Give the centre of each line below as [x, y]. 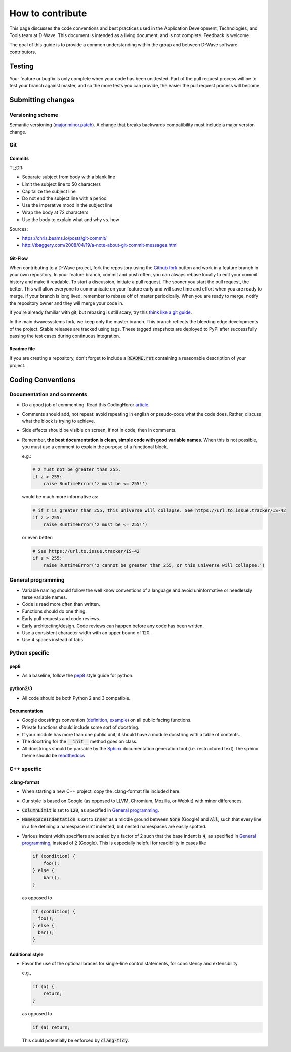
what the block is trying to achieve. [58, 421]
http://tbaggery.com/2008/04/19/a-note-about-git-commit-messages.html [100, 245]
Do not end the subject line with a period [64, 198]
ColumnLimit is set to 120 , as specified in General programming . [91, 810]
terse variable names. [45, 597]
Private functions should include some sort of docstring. [80, 727]
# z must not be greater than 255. [77, 469]
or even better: [37, 538]
